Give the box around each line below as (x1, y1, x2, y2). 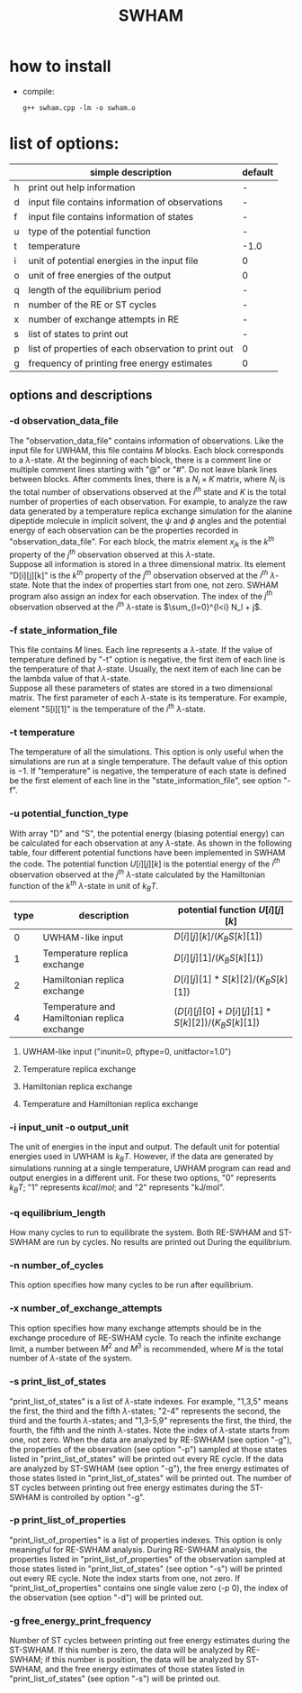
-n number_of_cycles (9, 1258, 104, 1271)
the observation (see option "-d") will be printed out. (9, 1592, 204, 1603)
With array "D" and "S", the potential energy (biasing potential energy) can (9, 828, 285, 838)
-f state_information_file (9, 624, 119, 636)
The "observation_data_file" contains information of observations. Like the (9, 435, 285, 446)
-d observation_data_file (9, 415, 120, 427)
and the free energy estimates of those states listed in (44, 1664, 245, 1675)
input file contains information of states (28, 210, 194, 223)
